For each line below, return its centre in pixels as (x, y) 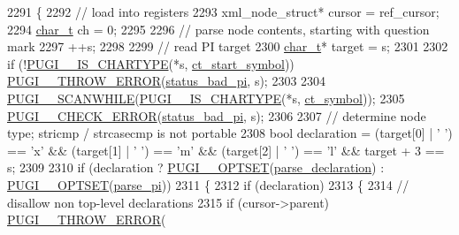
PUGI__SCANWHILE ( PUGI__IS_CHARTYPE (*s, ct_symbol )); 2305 (206, 98)
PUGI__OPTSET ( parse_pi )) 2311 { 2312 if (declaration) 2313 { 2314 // (208, 184)
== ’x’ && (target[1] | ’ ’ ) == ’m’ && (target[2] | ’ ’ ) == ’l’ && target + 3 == (226, 150)
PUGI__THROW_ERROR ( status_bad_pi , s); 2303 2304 (167, 81)
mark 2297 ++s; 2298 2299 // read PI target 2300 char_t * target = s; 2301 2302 (228, 46)
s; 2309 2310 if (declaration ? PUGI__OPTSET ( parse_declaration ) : (196, 167)
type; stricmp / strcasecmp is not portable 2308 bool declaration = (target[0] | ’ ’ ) (230, 133)
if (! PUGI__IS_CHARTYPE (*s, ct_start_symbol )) (151, 63)
